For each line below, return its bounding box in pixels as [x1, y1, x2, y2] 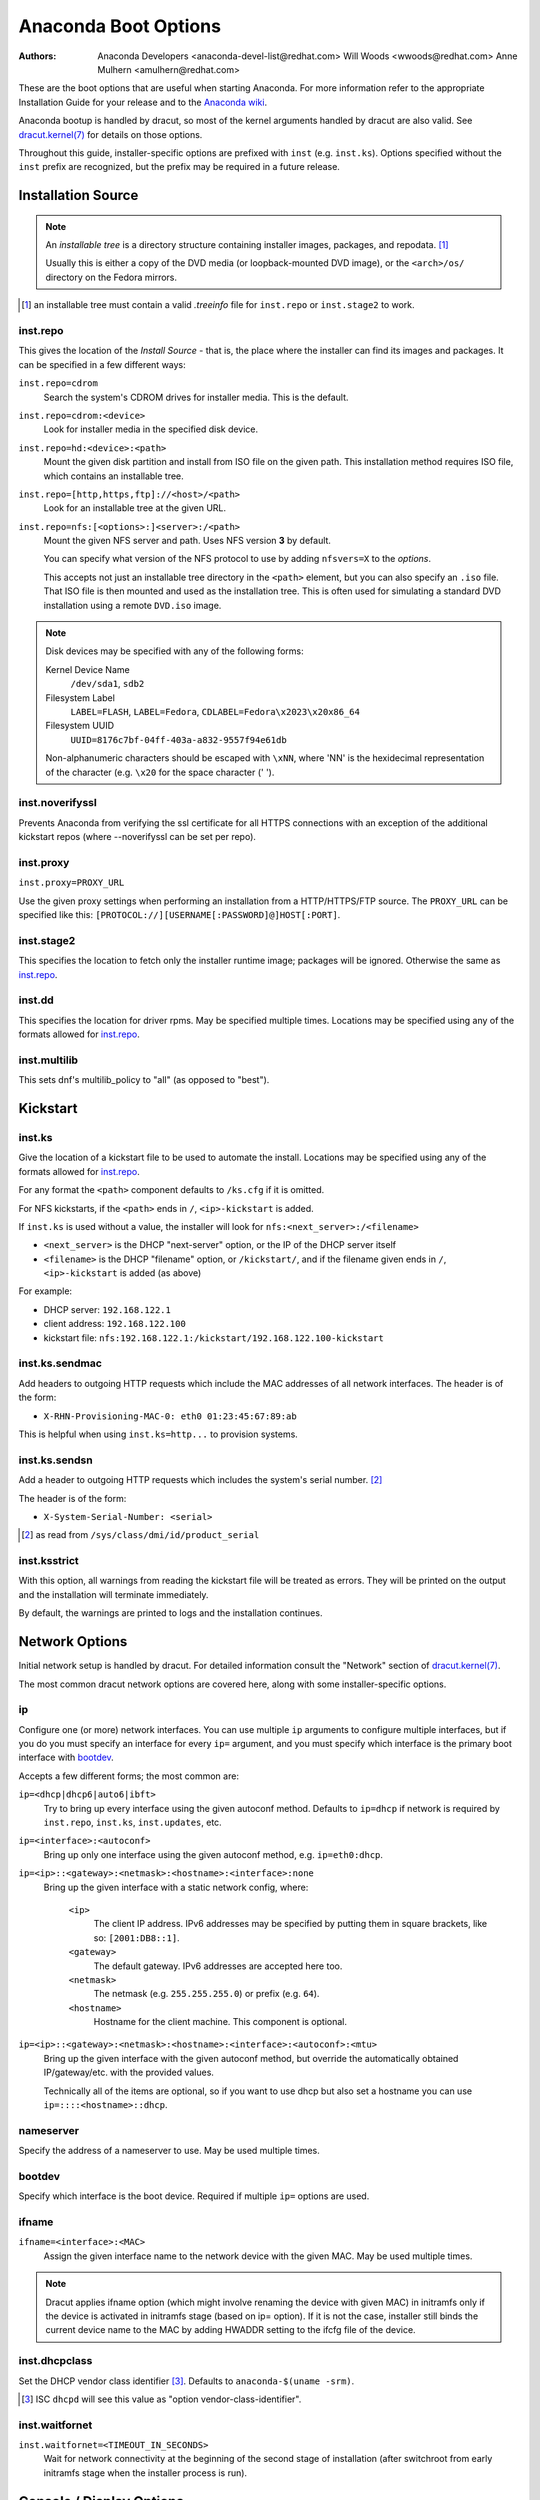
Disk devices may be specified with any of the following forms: [45, 645, 304, 657]
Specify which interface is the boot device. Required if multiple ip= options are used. [18, 2190, 370, 2202]
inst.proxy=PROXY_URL [18, 877, 125, 889]
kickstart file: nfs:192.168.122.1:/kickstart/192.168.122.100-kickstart [43, 1331, 384, 1344]
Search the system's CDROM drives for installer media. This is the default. [43, 391, 349, 403]
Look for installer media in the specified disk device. [43, 423, 259, 435]
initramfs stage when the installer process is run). [43, 2466, 248, 2479]
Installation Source [18, 187, 139, 204]
